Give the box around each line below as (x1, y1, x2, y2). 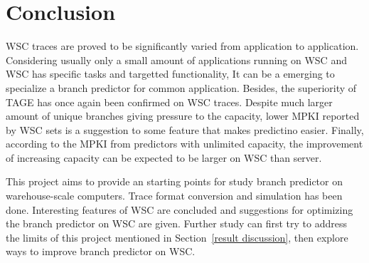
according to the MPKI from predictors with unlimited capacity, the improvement (6, 136, 363, 151)
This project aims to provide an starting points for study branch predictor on (6, 174, 343, 189)
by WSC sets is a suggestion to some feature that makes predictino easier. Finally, (6, 122, 364, 137)
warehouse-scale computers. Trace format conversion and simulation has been (6, 188, 343, 203)
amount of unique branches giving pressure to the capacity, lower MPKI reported (6, 108, 360, 123)
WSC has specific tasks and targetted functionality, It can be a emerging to (6, 66, 335, 81)
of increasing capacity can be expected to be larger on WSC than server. (6, 150, 322, 165)
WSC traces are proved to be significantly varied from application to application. (6, 38, 359, 53)
